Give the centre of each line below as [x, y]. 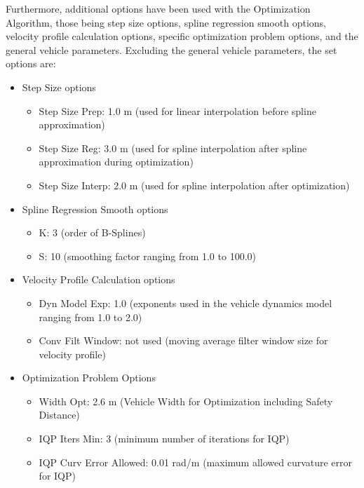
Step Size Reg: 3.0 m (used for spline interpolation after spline [173, 148]
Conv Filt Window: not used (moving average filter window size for [183, 340]
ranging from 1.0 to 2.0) [90, 317]
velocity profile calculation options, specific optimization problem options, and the [182, 36]
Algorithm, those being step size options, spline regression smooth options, [166, 22]
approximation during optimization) [116, 162]
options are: [31, 63]
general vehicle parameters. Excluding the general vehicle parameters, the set [171, 49]
